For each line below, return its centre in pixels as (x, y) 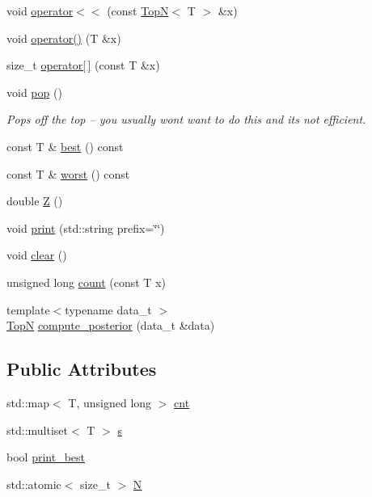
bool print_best (46, 457)
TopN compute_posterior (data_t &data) (111, 325)
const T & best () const (65, 146)
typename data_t (108, 309)
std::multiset (37, 430)
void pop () (34, 92)
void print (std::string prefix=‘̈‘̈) (86, 227)
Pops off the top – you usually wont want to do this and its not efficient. (186, 119)
